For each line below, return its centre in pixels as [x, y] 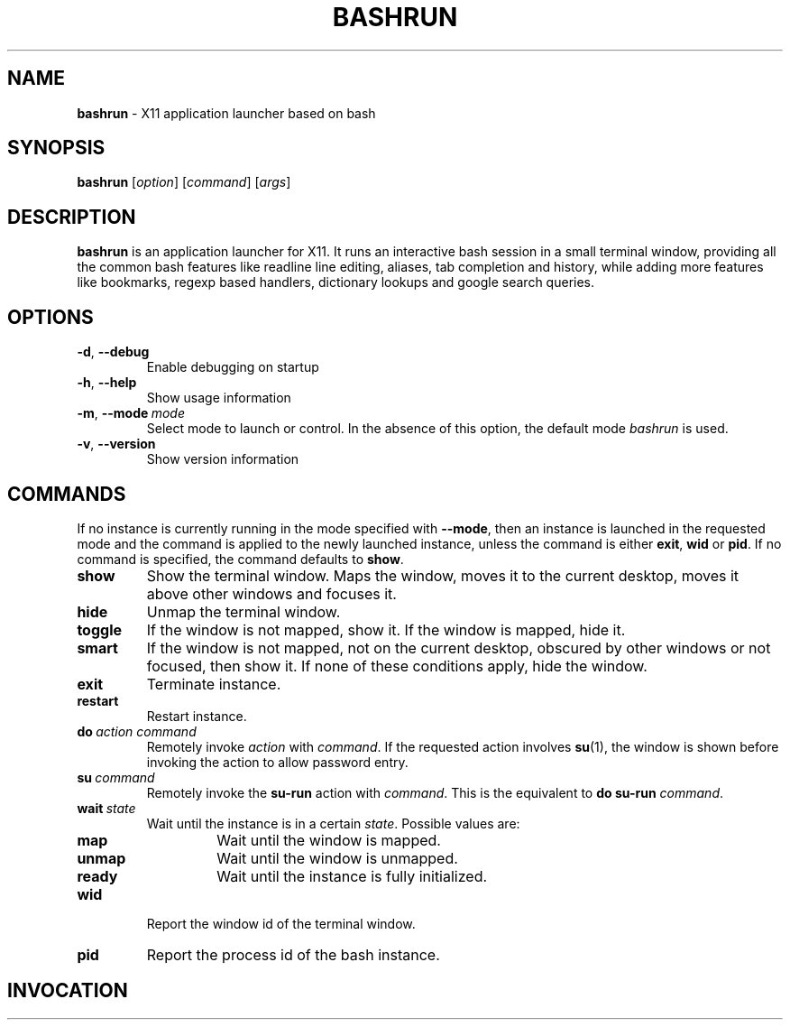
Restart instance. [197, 716]
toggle [99, 629]
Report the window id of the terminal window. [281, 923]
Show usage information [219, 398]
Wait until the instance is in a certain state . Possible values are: [333, 823]
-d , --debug [113, 352]
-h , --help [107, 383]
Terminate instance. [214, 684]
